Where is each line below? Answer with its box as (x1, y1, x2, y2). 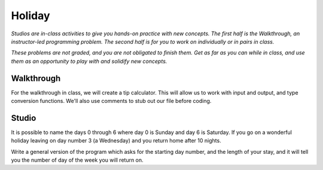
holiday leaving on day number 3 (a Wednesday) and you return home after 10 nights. (11, 137, 221, 144)
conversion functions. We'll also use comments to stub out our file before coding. (11, 98, 212, 105)
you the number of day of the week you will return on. (11, 156, 144, 164)
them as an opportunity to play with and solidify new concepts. (11, 57, 167, 65)
